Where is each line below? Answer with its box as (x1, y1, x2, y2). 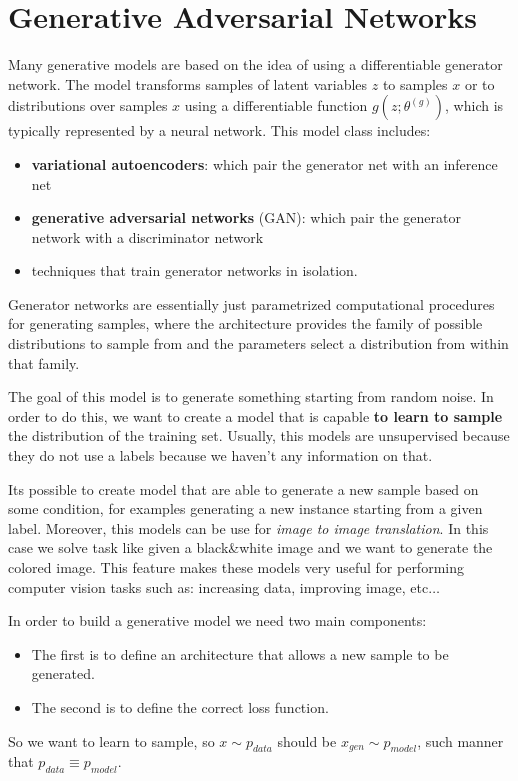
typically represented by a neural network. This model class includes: (8, 120, 431, 141)
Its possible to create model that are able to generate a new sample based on (8, 478, 479, 499)
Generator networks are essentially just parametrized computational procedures (8, 293, 495, 314)
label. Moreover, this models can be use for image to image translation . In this (8, 517, 489, 538)
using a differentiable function (184, 95, 368, 116)
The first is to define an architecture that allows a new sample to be (31, 643, 449, 664)
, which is (445, 95, 504, 116)
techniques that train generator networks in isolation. (31, 260, 358, 281)
